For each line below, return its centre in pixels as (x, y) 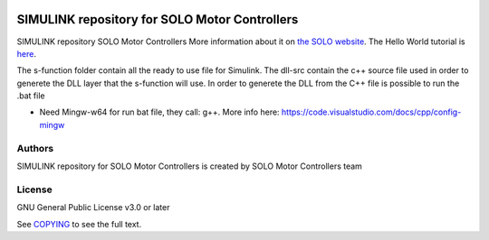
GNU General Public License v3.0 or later (93, 208)
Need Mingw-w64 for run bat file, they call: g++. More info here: (159, 112)
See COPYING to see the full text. (79, 224)
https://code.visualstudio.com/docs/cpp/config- (371, 112)
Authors (35, 148)
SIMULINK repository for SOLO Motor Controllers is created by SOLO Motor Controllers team (189, 166)
